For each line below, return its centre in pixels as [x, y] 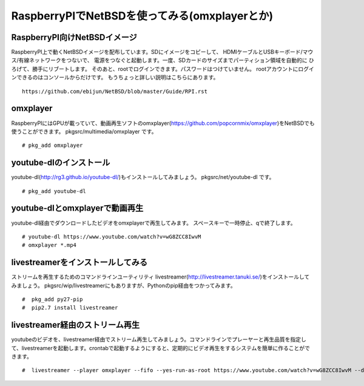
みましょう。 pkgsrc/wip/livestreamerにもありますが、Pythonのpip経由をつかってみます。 [123, 285]
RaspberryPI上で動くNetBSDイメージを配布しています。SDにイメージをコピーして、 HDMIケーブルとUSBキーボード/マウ [162, 52]
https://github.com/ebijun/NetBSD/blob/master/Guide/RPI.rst [115, 91]
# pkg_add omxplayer [52, 145]
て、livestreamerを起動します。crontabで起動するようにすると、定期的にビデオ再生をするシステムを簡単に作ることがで [161, 348]
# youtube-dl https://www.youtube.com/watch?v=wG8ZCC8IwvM [112, 236]
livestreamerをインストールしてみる [79, 262]
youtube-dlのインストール [61, 163]
